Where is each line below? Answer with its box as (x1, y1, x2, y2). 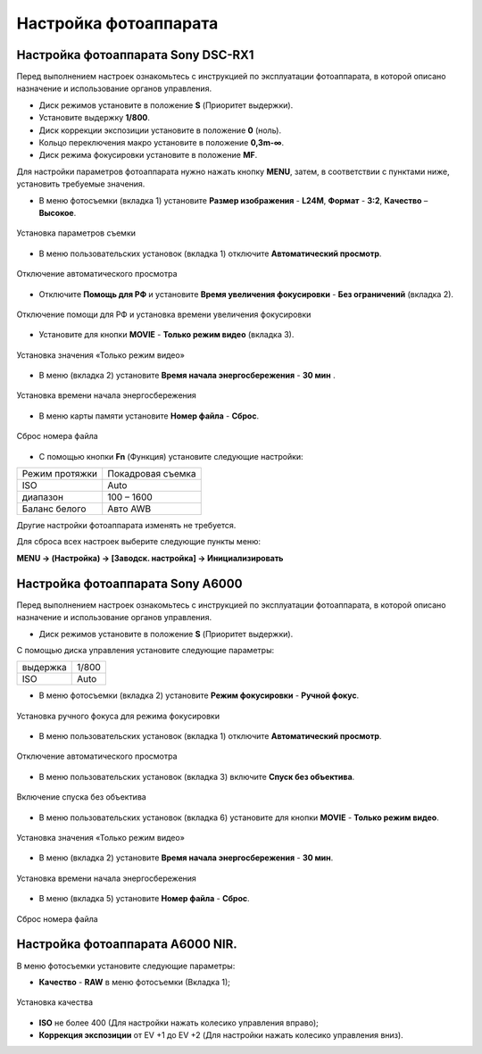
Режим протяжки (21, 468, 98, 480)
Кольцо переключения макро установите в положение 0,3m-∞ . (38, 137, 285, 148)
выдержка (21, 661, 67, 674)
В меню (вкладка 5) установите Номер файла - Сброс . (38, 893, 250, 904)
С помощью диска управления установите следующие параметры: (16, 644, 275, 655)
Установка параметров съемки (16, 228, 137, 238)
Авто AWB (107, 502, 152, 515)
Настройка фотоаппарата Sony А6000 (16, 576, 243, 591)
